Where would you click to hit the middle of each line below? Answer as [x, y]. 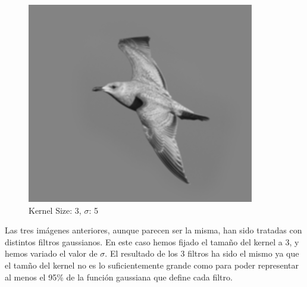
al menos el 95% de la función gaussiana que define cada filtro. [119, 277]
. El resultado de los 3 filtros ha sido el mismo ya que [202, 253]
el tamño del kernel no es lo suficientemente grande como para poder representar [152, 265]
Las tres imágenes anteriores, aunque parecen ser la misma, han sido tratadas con [153, 230]
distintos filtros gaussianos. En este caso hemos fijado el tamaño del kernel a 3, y [152, 241]
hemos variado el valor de [51, 253]
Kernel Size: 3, [55, 210]
